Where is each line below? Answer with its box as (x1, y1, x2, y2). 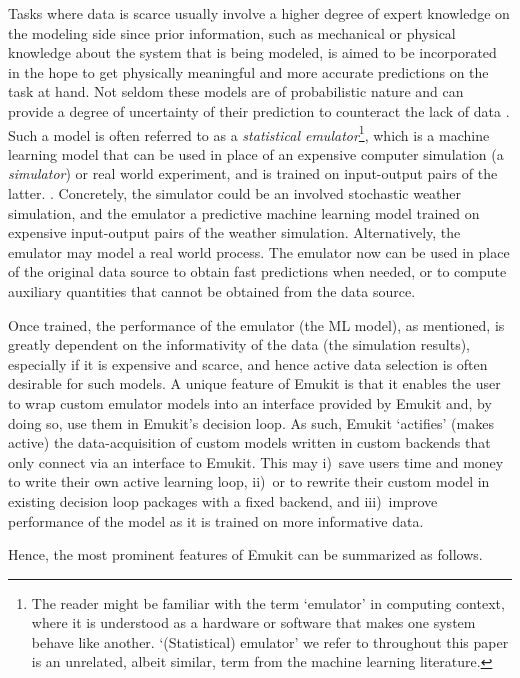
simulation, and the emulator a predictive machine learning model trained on (8, 202, 480, 223)
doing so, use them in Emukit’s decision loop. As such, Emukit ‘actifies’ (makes (8, 412, 494, 433)
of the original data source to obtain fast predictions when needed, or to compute (8, 261, 507, 282)
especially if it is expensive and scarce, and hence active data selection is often (8, 353, 488, 374)
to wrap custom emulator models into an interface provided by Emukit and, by (8, 392, 492, 413)
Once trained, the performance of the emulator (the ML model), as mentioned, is (8, 314, 505, 335)
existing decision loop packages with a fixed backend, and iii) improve (8, 490, 438, 511)
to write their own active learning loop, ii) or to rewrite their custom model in (8, 471, 490, 492)
